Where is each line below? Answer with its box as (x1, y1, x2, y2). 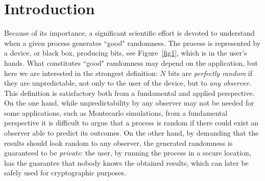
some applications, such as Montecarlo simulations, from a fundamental (4, 107, 228, 118)
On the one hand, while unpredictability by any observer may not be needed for (4, 97, 254, 108)
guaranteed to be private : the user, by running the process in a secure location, (4, 147, 251, 158)
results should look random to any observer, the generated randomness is (4, 137, 233, 148)
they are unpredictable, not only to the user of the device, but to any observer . (4, 77, 251, 88)
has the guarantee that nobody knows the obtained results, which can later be (4, 157, 249, 168)
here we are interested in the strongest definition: (4, 67, 158, 78)
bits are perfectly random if (168, 67, 252, 78)
